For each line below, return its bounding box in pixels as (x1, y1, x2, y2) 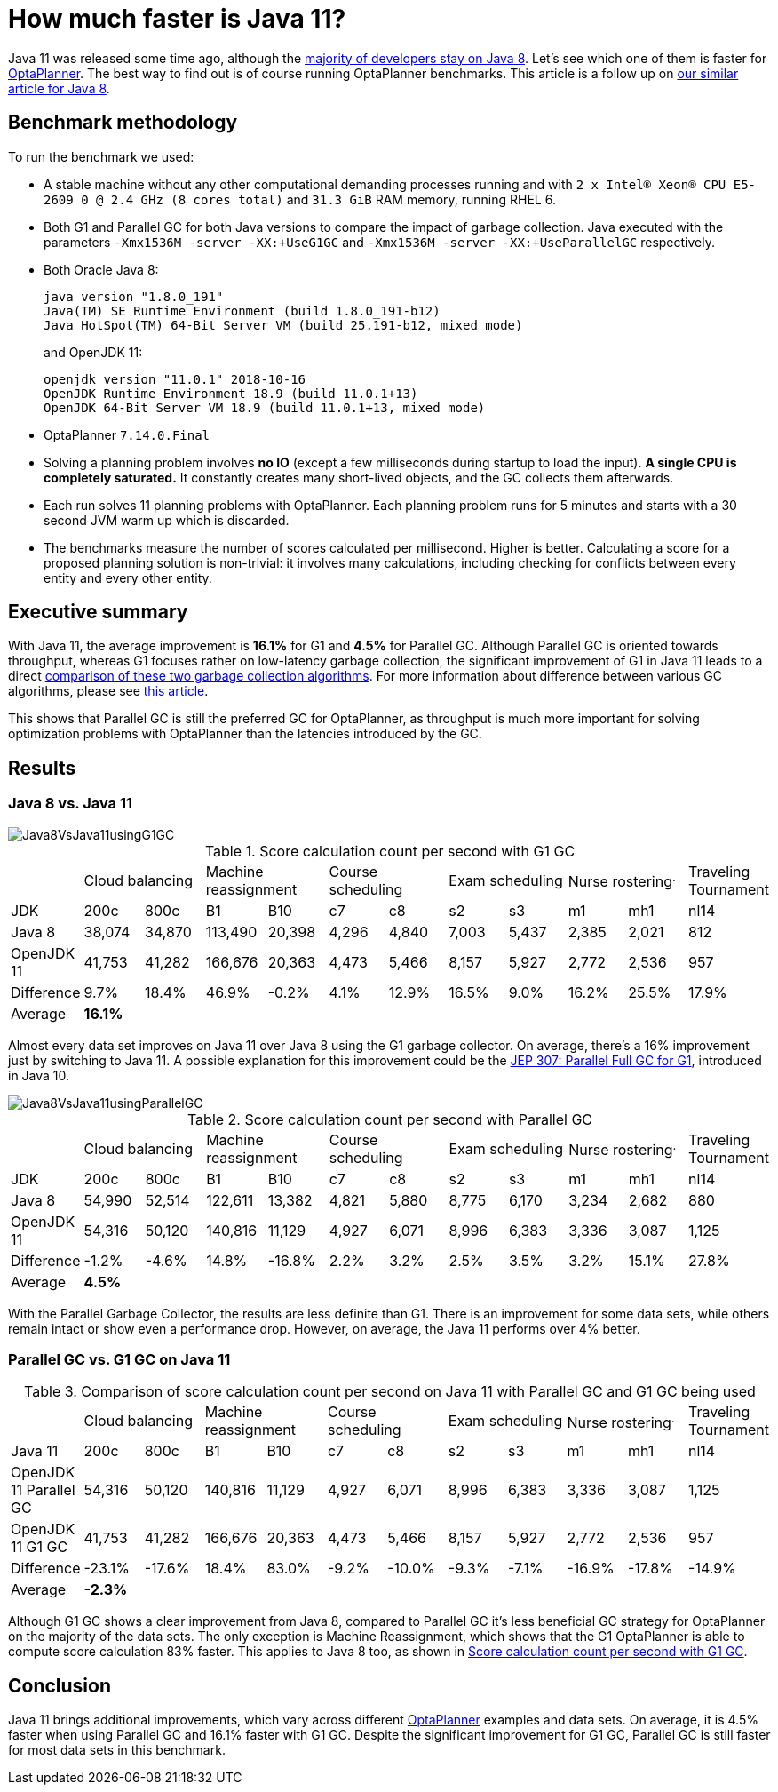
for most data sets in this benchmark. (8, 1742, 226, 1758)
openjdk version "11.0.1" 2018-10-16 (44, 371, 306, 386)
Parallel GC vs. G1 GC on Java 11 (8, 1350, 231, 1369)
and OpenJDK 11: (44, 344, 143, 360)
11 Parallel (11, 1481, 75, 1500)
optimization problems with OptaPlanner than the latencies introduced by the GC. (8, 726, 482, 742)
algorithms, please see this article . (8, 683, 209, 699)
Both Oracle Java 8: (44, 261, 159, 277)
